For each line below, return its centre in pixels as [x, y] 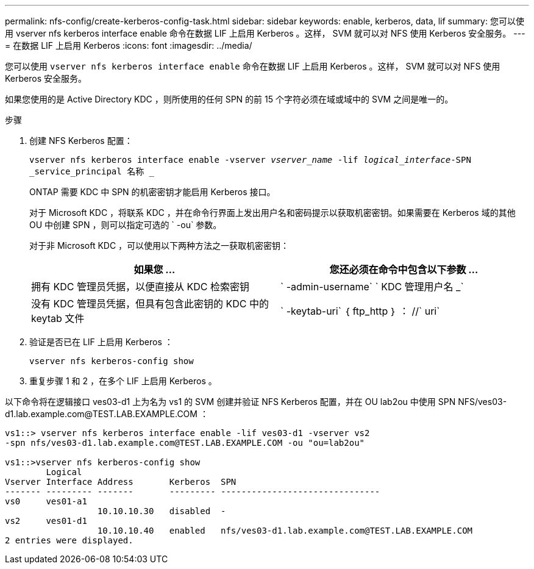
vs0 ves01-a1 [46, 501]
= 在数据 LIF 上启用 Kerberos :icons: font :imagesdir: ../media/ [129, 45]
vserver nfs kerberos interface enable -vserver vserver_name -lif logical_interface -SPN [250, 160]
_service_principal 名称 [87, 171]
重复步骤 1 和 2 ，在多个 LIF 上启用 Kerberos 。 [123, 381]
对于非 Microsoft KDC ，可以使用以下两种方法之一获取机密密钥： [159, 245]
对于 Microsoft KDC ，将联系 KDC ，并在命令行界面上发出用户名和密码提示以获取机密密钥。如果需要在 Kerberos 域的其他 [272, 213]
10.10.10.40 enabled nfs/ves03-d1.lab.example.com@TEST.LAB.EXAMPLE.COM [285, 531]
